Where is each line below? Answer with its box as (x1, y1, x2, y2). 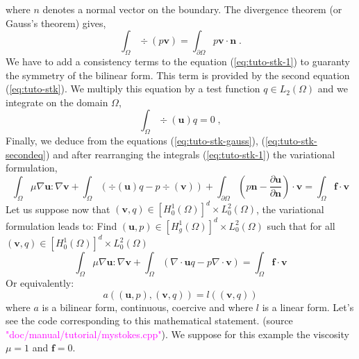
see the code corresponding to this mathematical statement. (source (6, 313, 293, 328)
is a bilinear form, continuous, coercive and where (42, 299, 253, 314)
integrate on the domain (6, 94, 108, 109)
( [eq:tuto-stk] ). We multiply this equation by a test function (6, 81, 260, 96)
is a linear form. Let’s (262, 299, 354, 314)
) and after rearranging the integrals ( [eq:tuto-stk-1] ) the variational (46, 147, 335, 161)
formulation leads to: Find (6, 218, 117, 233)
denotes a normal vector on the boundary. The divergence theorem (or (42, 2, 342, 16)
